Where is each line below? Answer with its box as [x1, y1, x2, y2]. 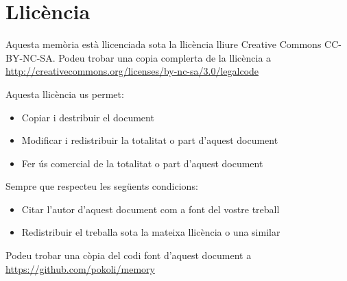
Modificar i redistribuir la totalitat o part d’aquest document [21, 133, 278, 147]
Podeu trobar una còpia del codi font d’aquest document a [5, 248, 252, 262]
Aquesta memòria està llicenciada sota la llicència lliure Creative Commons [5, 37, 322, 51]
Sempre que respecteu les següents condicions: [5, 179, 198, 193]
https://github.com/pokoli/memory [5, 261, 155, 276]
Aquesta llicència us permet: [5, 86, 124, 101]
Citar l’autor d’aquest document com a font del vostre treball [21, 201, 280, 216]
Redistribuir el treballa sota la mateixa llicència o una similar [21, 225, 280, 239]
